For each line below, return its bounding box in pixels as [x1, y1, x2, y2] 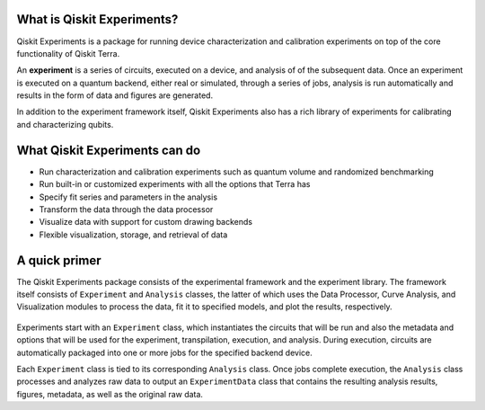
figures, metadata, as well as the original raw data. [16, 388, 204, 399]
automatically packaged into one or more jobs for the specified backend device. [16, 347, 313, 358]
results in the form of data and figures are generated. [16, 90, 214, 101]
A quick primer [16, 253, 101, 268]
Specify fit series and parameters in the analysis [39, 192, 218, 202]
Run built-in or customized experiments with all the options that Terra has [39, 179, 311, 190]
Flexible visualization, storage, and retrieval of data [39, 229, 228, 240]
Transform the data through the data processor [39, 203, 214, 215]
